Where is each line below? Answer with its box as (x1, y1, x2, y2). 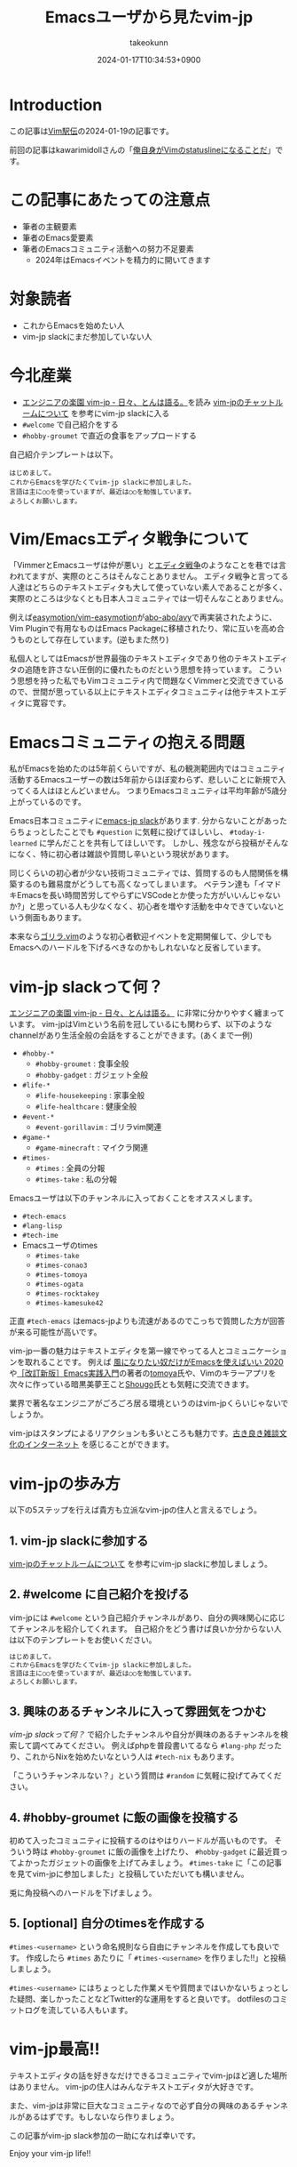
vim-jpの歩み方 (9, 1473, 121, 1494)
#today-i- (229, 828, 266, 838)
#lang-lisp (21, 1222, 63, 1231)
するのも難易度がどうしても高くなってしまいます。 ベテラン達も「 (16, 879, 259, 889)
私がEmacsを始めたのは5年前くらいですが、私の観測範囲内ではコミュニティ (9, 763, 286, 774)
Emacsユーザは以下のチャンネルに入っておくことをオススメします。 (9, 1192, 257, 1204)
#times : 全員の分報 (35, 1163, 106, 1174)
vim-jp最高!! (9, 2039, 100, 2059)
